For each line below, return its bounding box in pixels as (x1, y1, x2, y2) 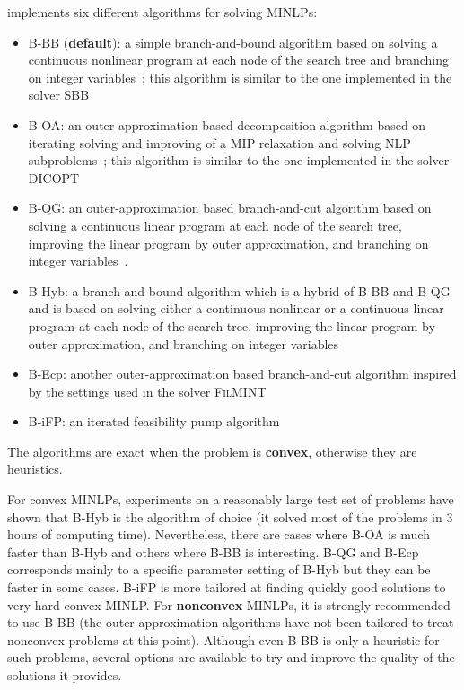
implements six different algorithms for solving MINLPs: (7, 3, 318, 21)
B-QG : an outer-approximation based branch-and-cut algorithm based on (28, 198, 432, 217)
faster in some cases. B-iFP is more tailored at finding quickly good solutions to (7, 578, 446, 597)
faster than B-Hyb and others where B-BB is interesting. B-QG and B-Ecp (7, 542, 419, 561)
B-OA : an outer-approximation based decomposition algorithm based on (28, 115, 426, 134)
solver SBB (28, 85, 90, 104)
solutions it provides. (7, 666, 122, 684)
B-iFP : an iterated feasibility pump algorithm (28, 412, 280, 431)
